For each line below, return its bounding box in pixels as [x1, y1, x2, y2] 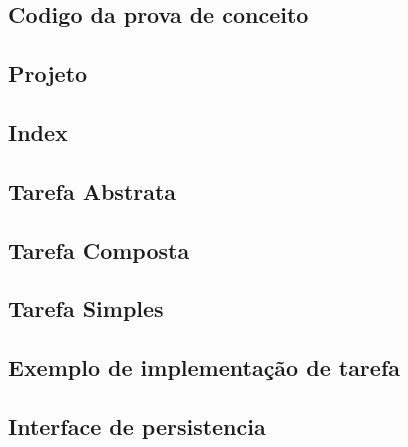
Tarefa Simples [8, 293, 164, 324]
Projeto [8, 58, 88, 89]
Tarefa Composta [8, 234, 190, 265]
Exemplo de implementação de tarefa [8, 352, 401, 383]
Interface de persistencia [8, 410, 266, 441]
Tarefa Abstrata [8, 175, 177, 206]
